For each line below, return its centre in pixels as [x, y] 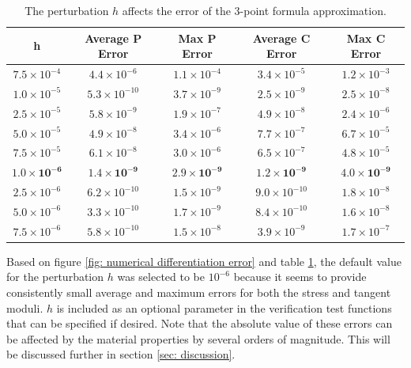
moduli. [25, 307]
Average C [281, 38]
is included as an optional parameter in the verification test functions [224, 307]
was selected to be [161, 277]
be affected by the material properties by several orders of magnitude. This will [198, 338]
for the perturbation [55, 277]
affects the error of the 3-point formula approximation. [254, 10]
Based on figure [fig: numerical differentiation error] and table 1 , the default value [204, 261]
